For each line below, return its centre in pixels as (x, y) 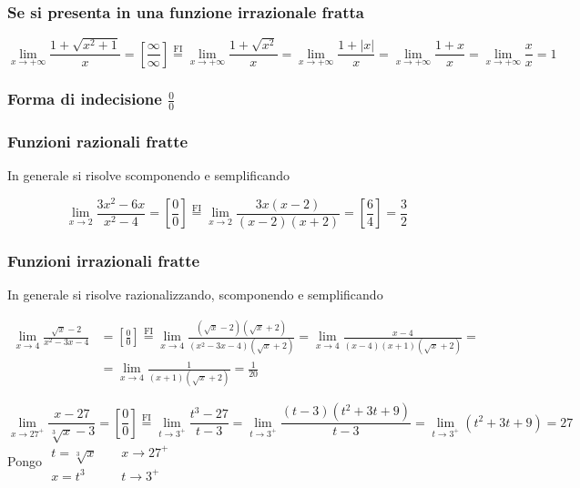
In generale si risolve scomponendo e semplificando (148, 175)
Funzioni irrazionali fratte (104, 260)
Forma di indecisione (85, 99)
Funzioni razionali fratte (98, 141)
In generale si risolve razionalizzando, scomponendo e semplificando (195, 295)
